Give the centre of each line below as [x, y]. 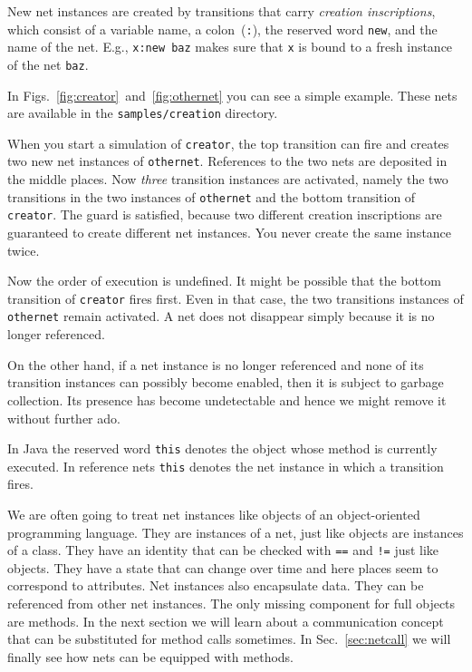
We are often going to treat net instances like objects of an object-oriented [214, 514]
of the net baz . [48, 64]
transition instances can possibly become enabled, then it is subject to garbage [226, 382]
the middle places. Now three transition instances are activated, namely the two [228, 179]
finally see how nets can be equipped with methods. [151, 656]
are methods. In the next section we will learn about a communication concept [226, 621]
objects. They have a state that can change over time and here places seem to [223, 567]
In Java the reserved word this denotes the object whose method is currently [222, 448]
